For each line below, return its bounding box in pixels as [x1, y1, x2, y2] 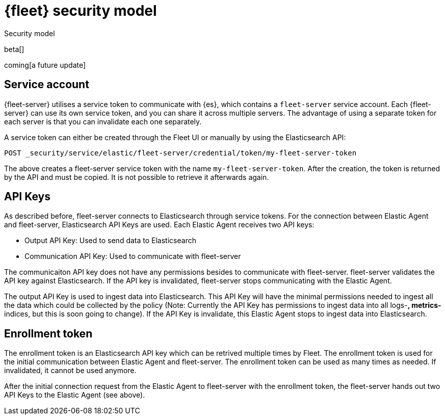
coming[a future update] [4, 60, 86, 69]
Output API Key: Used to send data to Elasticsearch [24, 236, 196, 245]
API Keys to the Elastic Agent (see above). [4, 390, 145, 400]
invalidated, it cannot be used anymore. [4, 366, 137, 375]
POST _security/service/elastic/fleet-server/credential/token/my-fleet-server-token [4, 148, 357, 157]
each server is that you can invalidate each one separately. [4, 117, 202, 126]
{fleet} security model [4, 2, 157, 19]
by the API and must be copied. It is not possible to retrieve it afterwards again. [4, 172, 269, 181]
